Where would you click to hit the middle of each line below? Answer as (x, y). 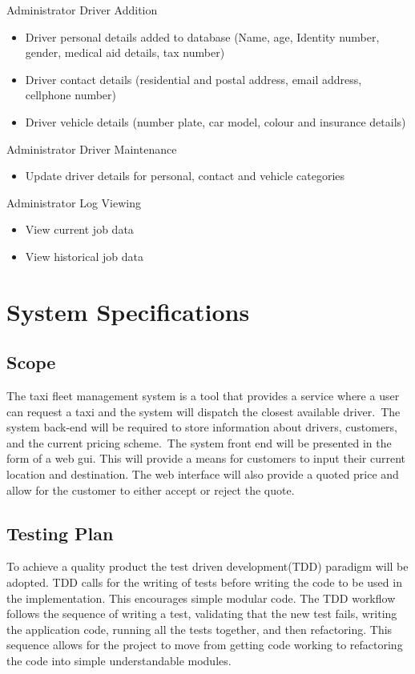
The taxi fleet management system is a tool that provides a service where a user (203, 396)
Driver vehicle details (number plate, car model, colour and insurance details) (216, 121)
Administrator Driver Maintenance (92, 148)
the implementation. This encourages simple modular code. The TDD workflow (201, 598)
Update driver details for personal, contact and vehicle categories (185, 176)
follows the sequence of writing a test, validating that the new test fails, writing (202, 614)
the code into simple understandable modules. (119, 661)
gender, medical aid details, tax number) (125, 52)
